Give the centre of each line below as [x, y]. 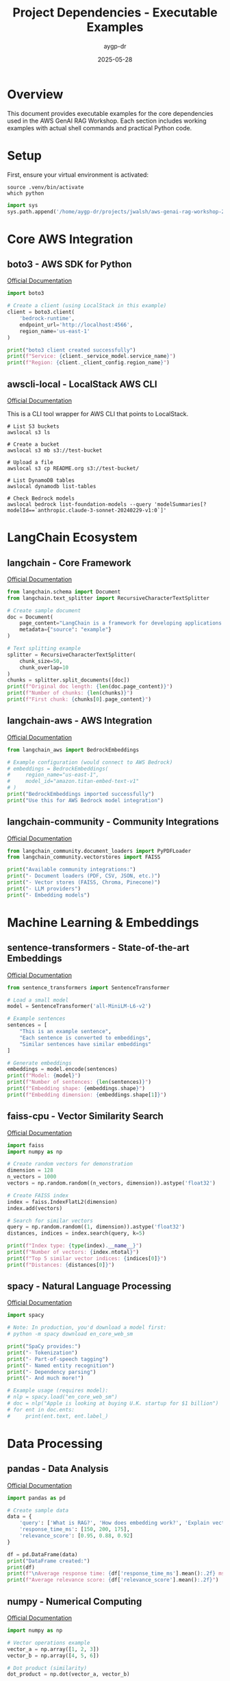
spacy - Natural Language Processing [89, 1286]
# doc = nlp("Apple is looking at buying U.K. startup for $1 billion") [113, 1403]
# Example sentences [37, 1019]
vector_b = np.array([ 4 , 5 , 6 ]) [53, 1656]
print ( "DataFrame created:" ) [49, 1561]
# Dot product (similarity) [47, 1668]
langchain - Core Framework [69, 563]
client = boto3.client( [41, 312]
